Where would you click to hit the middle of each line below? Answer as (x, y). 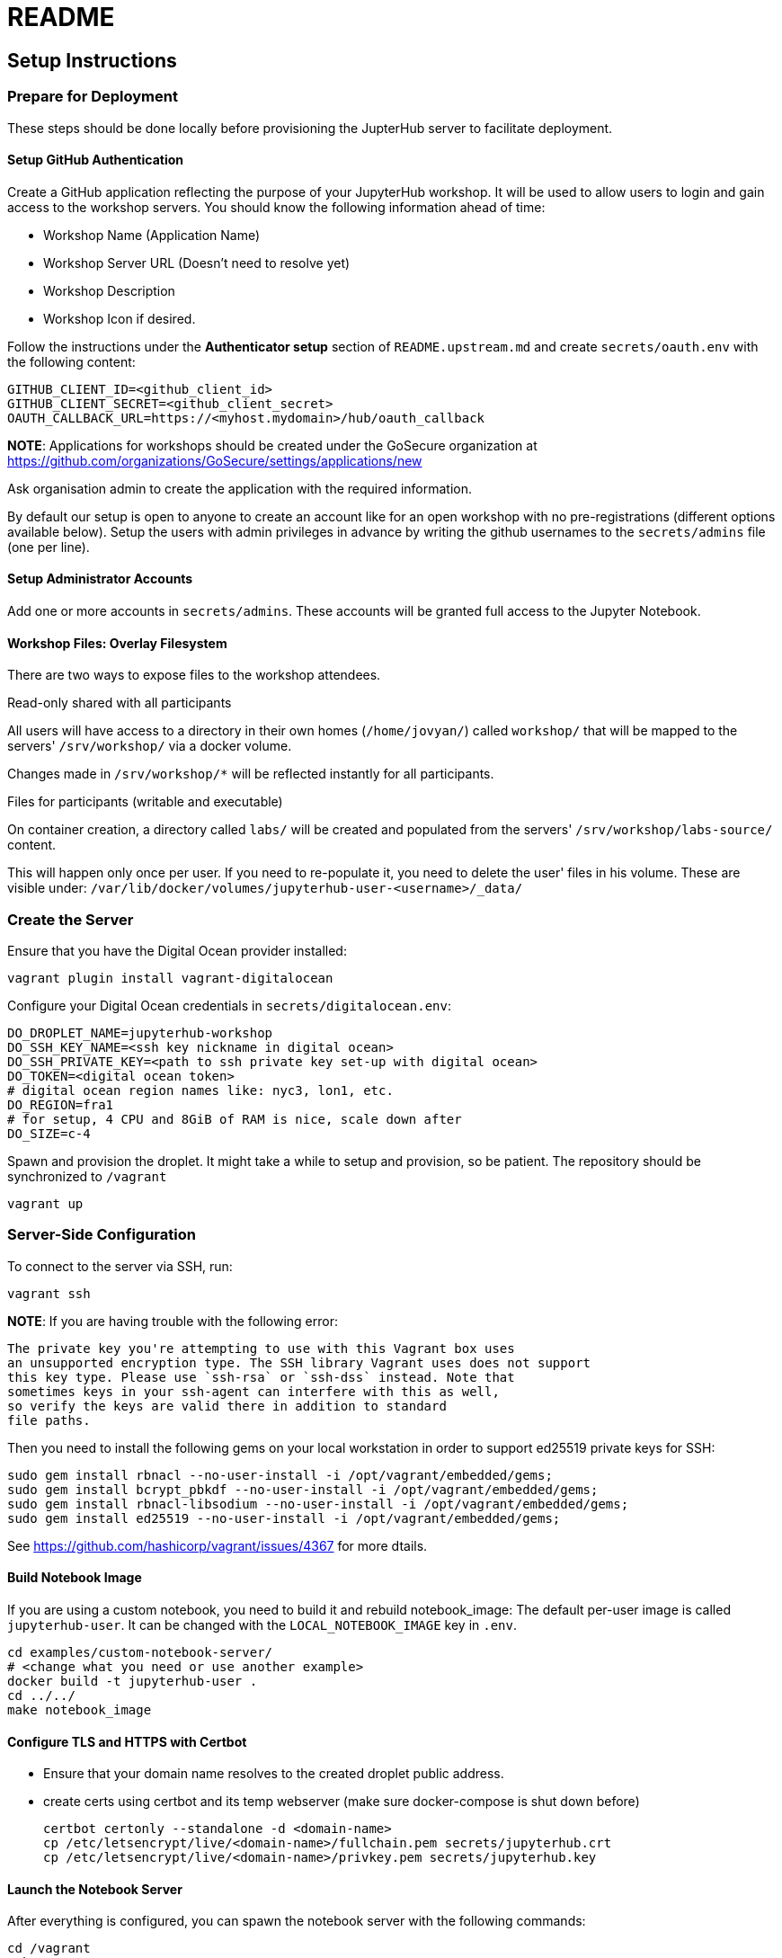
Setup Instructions (92, 60)
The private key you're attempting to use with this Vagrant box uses (261, 1348)
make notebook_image (80, 1709)
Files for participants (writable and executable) (145, 802)
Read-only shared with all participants (120, 703)
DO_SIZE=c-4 (49, 1133)
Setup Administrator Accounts (100, 579)
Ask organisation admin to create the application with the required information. (240, 488)
